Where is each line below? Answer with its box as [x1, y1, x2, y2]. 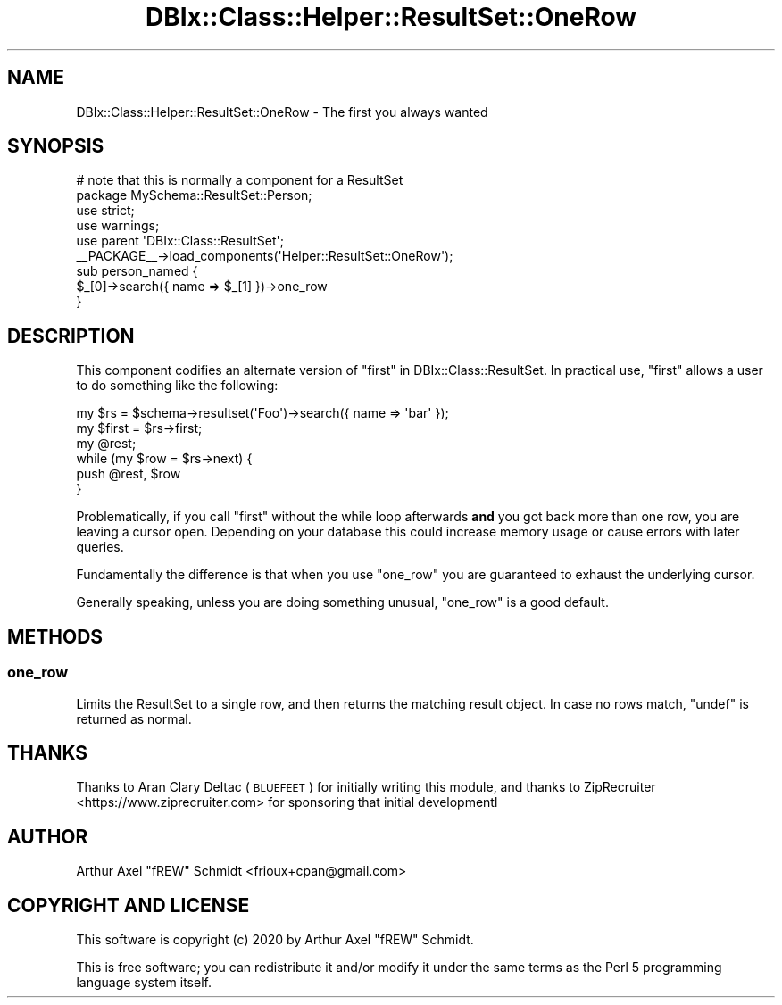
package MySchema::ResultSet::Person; [76, 187, 312, 203]
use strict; [76, 203, 135, 219]
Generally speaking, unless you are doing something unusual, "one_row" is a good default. [76, 594, 609, 610]
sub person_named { [76, 263, 198, 279]
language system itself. [76, 975, 212, 991]
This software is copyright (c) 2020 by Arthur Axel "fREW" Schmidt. [76, 932, 474, 948]
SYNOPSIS [7, 135, 104, 158]
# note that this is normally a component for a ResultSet [76, 172, 403, 188]
